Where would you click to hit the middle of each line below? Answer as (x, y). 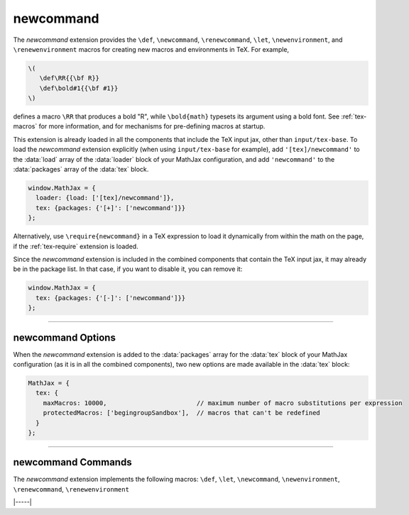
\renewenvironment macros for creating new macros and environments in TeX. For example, (151, 49)
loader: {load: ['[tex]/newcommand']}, (105, 198)
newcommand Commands (72, 462)
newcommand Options (65, 337)
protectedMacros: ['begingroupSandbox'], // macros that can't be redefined (182, 413)
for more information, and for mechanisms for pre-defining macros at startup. (152, 126)
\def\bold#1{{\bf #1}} (79, 88)
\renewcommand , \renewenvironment (71, 489)
